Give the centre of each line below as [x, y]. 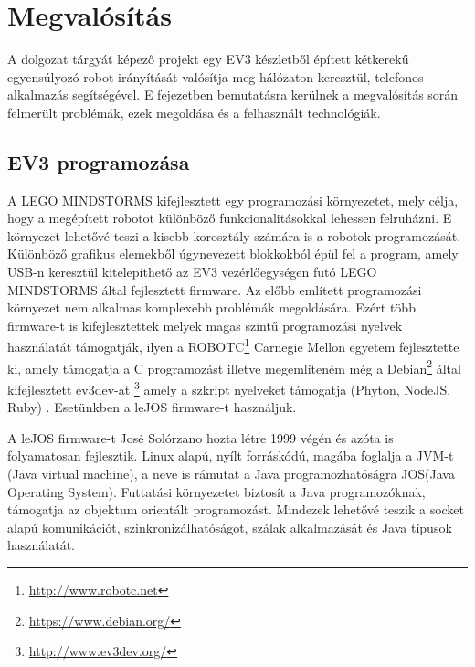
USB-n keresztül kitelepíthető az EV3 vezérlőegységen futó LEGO [192, 272]
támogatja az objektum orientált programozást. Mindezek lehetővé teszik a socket [236, 509]
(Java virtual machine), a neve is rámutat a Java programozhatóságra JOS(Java [231, 473]
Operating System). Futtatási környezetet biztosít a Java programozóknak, [216, 491]
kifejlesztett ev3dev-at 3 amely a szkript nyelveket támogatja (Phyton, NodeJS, [229, 387]
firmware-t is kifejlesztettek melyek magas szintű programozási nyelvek [205, 325]
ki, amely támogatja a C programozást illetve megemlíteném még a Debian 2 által [234, 366]
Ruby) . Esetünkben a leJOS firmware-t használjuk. [152, 407]
